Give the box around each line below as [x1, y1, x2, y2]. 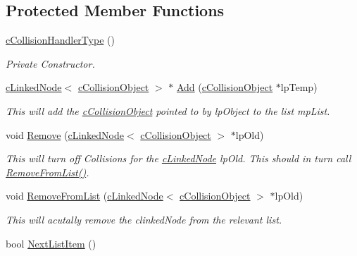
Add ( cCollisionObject [176, 80, 273, 95]
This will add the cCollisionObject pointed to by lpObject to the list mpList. [6, 103, 330, 118]
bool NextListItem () [6, 236, 96, 250]
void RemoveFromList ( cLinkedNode [6, 188, 163, 203]
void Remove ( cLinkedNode [6, 127, 125, 142]
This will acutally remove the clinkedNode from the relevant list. [6, 212, 282, 226]
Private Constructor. [6, 56, 95, 71]
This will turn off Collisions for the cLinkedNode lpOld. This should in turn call [6, 151, 351, 166]
